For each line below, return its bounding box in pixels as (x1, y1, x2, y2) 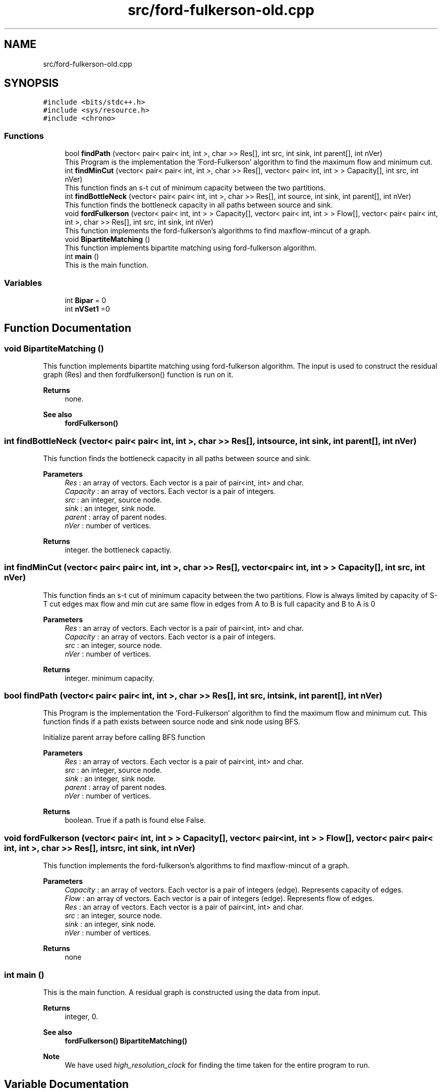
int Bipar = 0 (65, 295, 106, 305)
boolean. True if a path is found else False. (65, 816, 206, 825)
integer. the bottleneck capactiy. (65, 545, 172, 554)
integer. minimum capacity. (65, 673, 154, 682)
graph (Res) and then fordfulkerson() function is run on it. (43, 370, 234, 379)
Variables (4, 277, 42, 288)
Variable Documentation (4, 1078, 129, 1091)
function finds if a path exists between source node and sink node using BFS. (43, 717, 300, 726)
